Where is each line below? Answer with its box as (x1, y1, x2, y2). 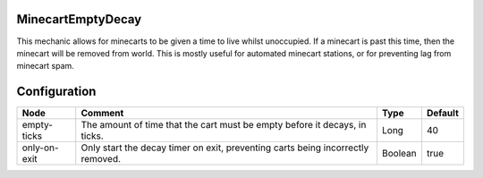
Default (426, 107, 460, 120)
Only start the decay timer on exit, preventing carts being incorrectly (80, 141, 369, 154)
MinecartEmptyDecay (16, 12, 142, 27)
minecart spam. (16, 61, 75, 72)
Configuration (16, 84, 97, 99)
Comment (80, 107, 124, 120)
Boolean (381, 148, 417, 160)
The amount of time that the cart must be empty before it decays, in (80, 119, 367, 131)
